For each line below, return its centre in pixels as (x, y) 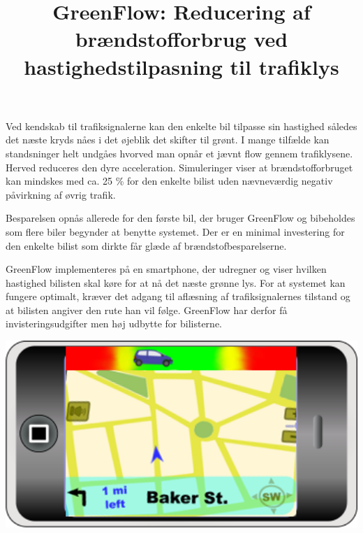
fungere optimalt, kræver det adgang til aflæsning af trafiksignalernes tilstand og (178, 296)
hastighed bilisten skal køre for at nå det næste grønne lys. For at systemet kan (176, 282)
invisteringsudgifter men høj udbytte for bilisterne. (114, 324)
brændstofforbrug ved (181, 39)
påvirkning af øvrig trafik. (61, 194)
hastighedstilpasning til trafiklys (181, 66)
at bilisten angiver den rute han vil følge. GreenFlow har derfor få (147, 310)
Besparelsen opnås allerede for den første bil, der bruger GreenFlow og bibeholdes (180, 218)
